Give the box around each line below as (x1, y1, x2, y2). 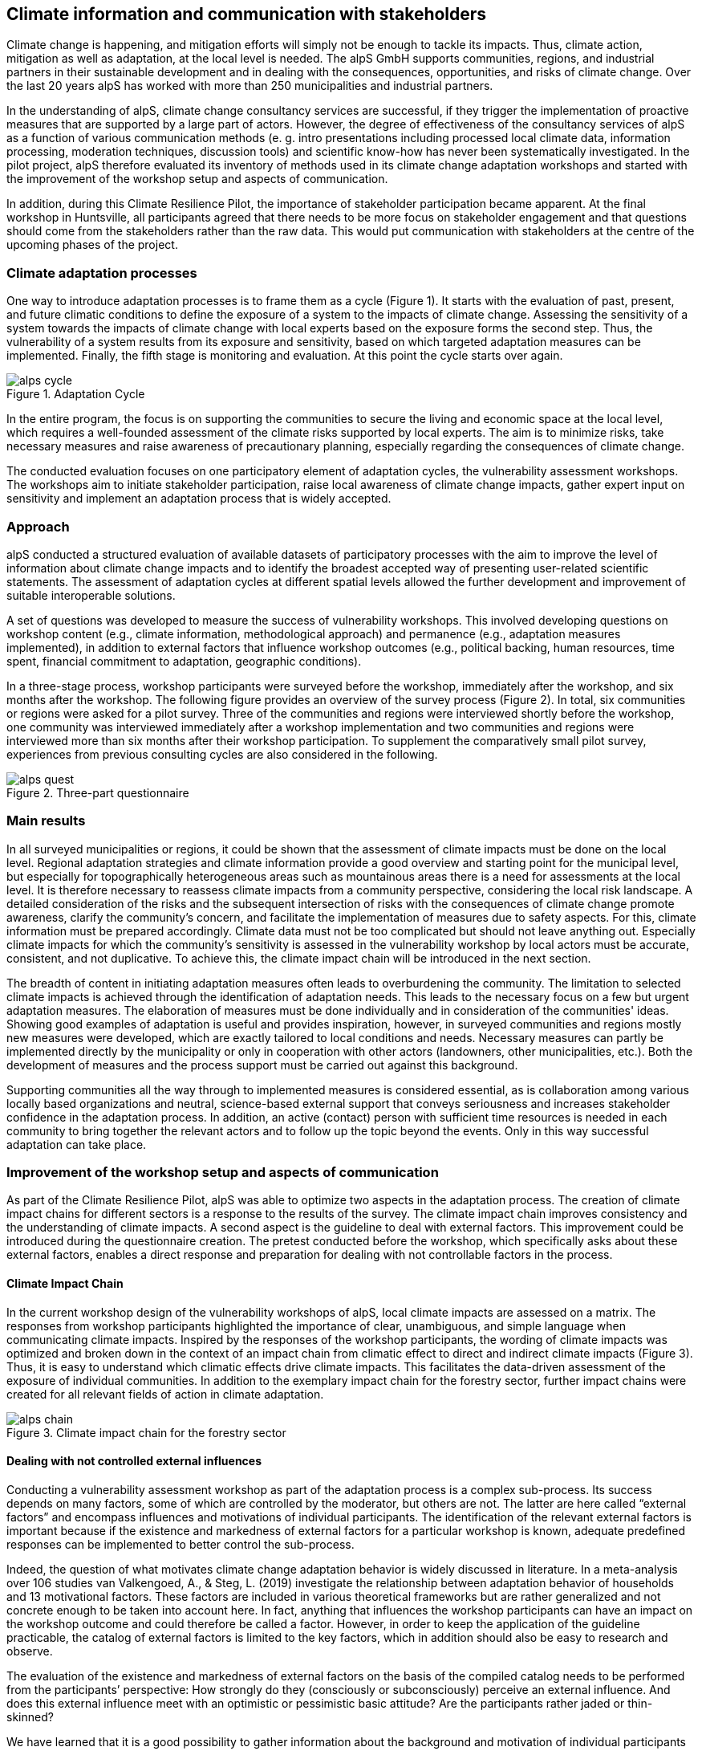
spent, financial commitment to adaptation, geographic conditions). (6, 654, 362, 668)
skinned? (6, 1709, 54, 1724)
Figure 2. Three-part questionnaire (6, 785, 189, 800)
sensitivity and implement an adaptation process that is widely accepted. (6, 491, 392, 506)
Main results (6, 812, 86, 829)
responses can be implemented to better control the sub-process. (6, 1537, 355, 1551)
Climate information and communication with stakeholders (6, 4, 487, 24)
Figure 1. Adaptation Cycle (6, 387, 145, 401)
